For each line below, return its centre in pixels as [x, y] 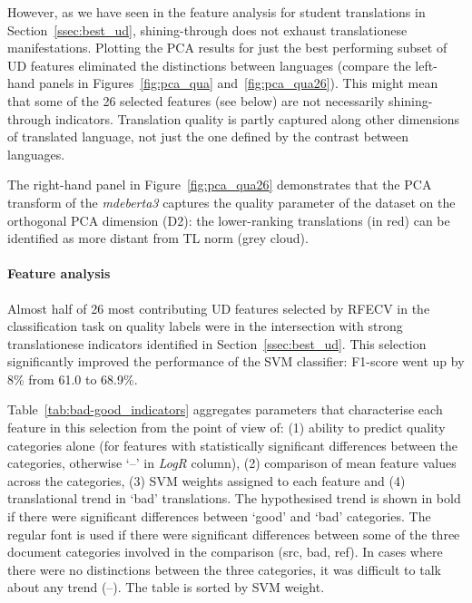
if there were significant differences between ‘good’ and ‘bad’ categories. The [219, 516]
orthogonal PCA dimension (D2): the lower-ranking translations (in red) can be [229, 220]
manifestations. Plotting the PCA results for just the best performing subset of [227, 48]
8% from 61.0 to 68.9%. [73, 379]
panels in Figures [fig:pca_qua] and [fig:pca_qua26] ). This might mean [239, 83]
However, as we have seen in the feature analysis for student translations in [216, 12]
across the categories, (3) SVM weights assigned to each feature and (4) [206, 480]
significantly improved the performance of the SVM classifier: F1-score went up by [236, 361]
